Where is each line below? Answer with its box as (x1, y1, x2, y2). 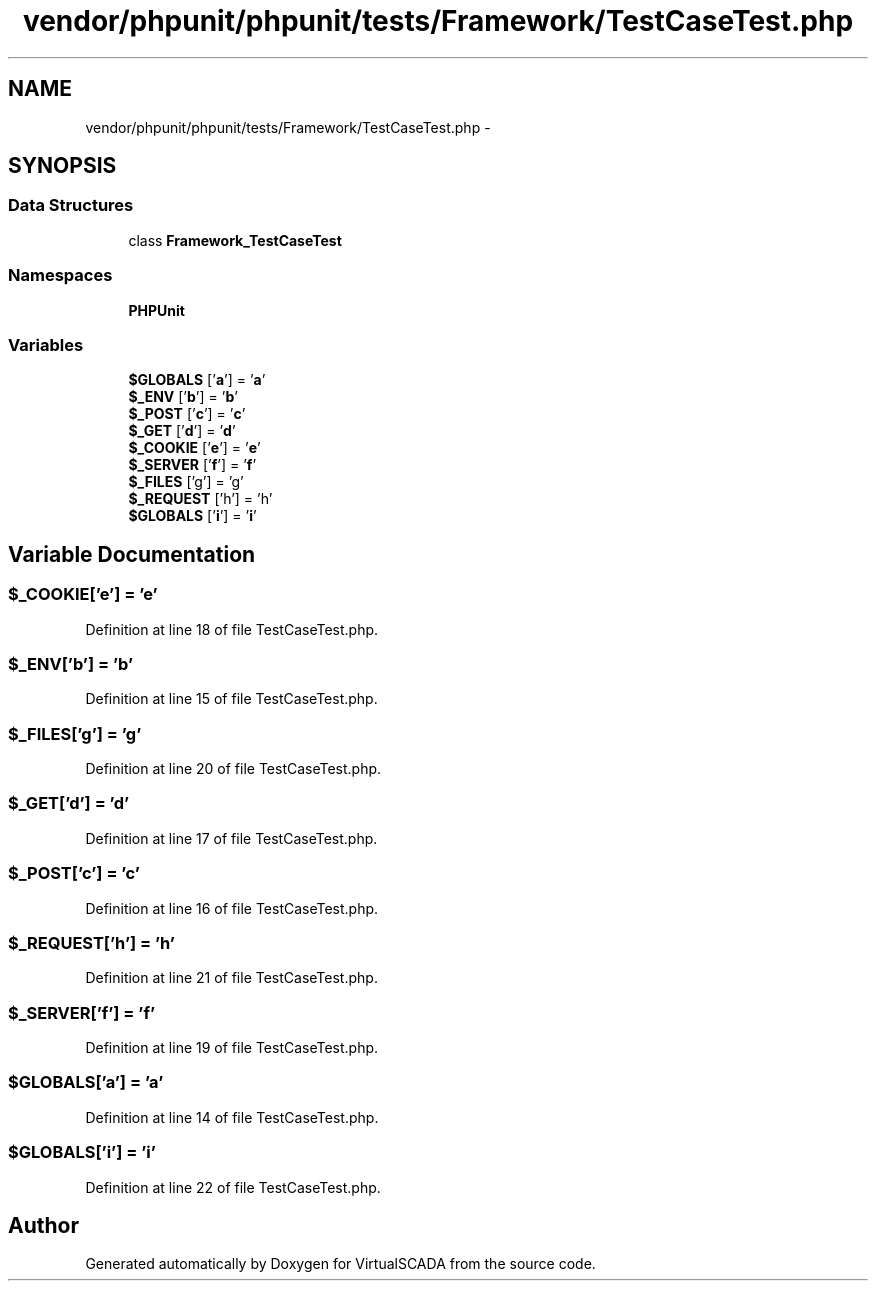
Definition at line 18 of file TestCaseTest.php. (85, 620, 379, 638)
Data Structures (8, 195, 134, 216)
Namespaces (8, 265, 113, 286)
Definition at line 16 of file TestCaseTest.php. (85, 899, 379, 917)
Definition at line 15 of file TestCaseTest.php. (85, 690, 378, 708)
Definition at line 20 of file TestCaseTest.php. (85, 760, 382, 778)
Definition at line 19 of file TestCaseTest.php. (85, 1039, 379, 1057)
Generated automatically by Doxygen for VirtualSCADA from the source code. (85, 1255, 596, 1273)
